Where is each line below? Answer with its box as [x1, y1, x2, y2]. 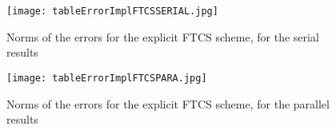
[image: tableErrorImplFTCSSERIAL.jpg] [6, 6, 218, 17]
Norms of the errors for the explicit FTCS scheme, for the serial [6, 28, 319, 45]
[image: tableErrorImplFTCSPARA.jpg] [6, 72, 207, 84]
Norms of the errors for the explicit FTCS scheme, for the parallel [6, 95, 330, 112]
